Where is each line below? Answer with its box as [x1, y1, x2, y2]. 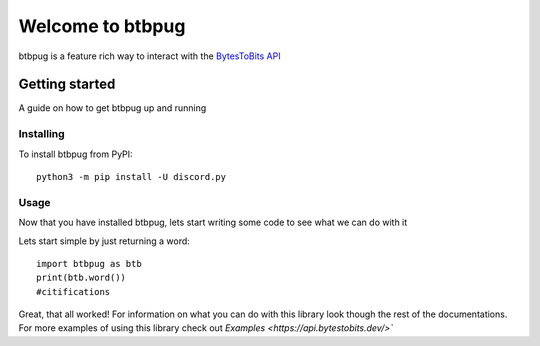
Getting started [18, 76, 116, 93]
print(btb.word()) [36, 272, 127, 284]
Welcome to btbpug [18, 15, 186, 37]
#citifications [36, 286, 111, 297]
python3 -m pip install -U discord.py [36, 171, 227, 182]
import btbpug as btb [36, 258, 142, 269]
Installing [18, 127, 65, 141]
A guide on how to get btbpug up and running [18, 102, 207, 114]
